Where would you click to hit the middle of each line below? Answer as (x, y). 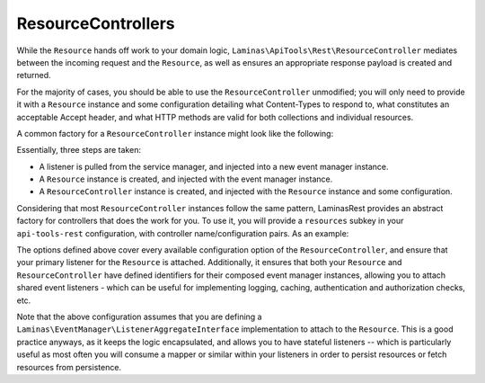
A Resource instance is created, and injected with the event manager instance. (186, 179)
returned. (34, 76)
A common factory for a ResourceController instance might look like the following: (175, 133)
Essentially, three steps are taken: (79, 150)
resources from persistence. (69, 367)
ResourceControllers (96, 23)
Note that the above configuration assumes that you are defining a (139, 316)
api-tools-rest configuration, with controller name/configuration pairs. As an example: (183, 233)
